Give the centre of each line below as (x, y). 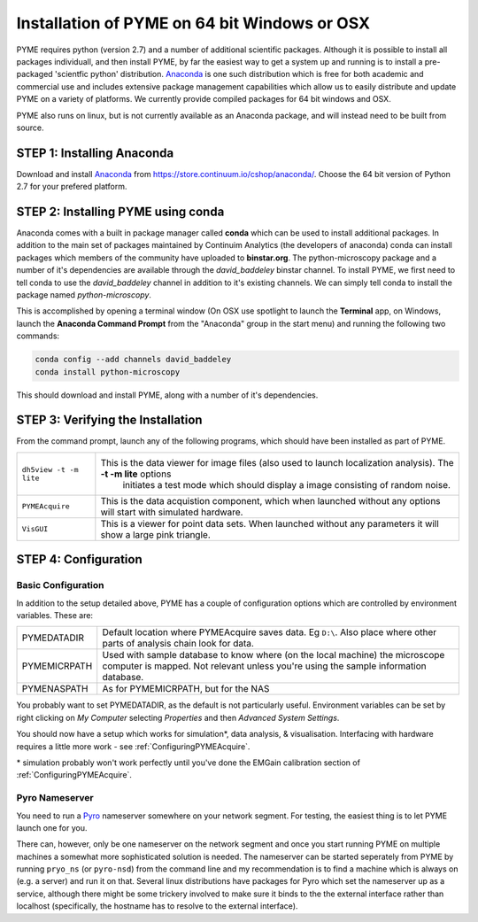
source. (30, 128)
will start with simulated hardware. (172, 512)
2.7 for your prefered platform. (72, 187)
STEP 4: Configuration (79, 559)
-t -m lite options (136, 474)
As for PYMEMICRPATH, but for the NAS (186, 689)
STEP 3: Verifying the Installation (109, 420)
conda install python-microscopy (108, 372)
